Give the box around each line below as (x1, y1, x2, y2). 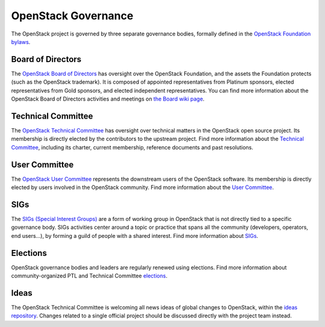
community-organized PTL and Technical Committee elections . (11, 272, 168, 279)
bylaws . (11, 38, 31, 45)
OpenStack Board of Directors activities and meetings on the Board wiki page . (11, 95, 205, 102)
